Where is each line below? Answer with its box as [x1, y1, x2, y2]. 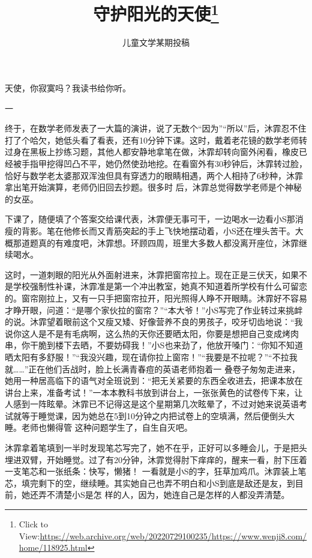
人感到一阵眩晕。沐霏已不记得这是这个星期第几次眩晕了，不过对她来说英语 [5, 398, 299, 410]
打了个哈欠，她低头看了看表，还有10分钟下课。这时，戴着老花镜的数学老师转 [5, 133, 307, 146]
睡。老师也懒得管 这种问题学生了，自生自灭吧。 [5, 421, 193, 434]
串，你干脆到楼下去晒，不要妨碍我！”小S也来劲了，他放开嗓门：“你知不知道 [5, 339, 303, 351]
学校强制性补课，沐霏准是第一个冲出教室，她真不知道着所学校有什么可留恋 [13, 280, 307, 293]
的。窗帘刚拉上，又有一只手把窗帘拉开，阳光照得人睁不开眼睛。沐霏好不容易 [5, 291, 307, 304]
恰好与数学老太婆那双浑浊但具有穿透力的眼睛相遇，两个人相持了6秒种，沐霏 [5, 169, 303, 181]
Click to [19, 518, 49, 530]
